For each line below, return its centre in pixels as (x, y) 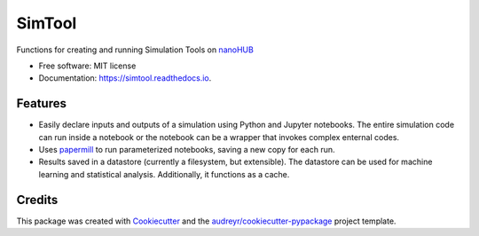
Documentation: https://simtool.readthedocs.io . (125, 78)
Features (41, 103)
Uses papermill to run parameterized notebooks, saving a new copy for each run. (187, 150)
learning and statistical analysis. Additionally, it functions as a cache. (164, 174)
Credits (37, 200)
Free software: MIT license (87, 66)
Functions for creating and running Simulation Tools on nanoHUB (135, 50)
